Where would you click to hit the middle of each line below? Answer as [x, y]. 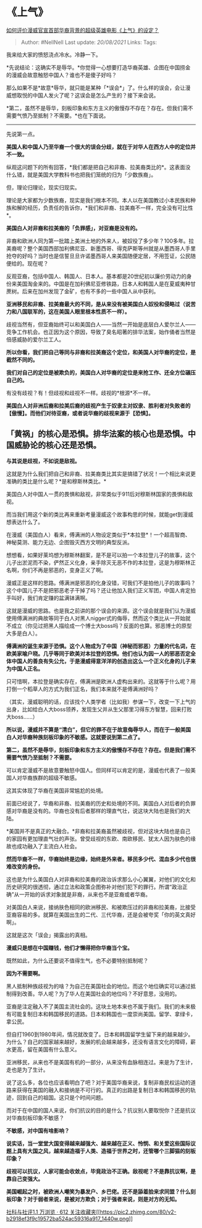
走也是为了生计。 [27, 1070]
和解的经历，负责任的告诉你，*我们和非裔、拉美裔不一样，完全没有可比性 [102, 208]
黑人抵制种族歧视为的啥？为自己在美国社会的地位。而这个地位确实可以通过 [98, 986]
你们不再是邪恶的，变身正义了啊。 [64, 570]
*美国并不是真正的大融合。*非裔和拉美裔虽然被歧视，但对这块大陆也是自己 [99, 831]
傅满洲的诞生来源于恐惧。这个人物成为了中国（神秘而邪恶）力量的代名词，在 [101, 646]
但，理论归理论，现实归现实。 [43, 187]
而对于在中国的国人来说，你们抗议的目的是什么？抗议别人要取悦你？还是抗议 [101, 1110]
